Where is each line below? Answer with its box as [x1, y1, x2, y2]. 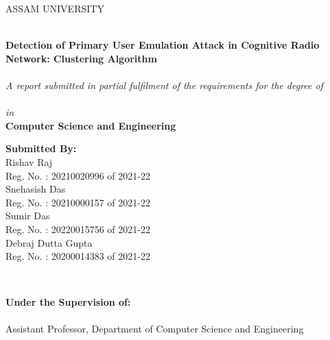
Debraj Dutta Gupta [5, 235, 93, 250]
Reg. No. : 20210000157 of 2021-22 [5, 195, 150, 209]
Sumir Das [5, 208, 50, 223]
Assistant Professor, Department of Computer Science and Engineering [5, 321, 304, 336]
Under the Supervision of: [5, 295, 131, 309]
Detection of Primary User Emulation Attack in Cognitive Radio [5, 38, 320, 52]
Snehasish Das [5, 182, 66, 196]
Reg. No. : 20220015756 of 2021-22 [5, 221, 150, 236]
